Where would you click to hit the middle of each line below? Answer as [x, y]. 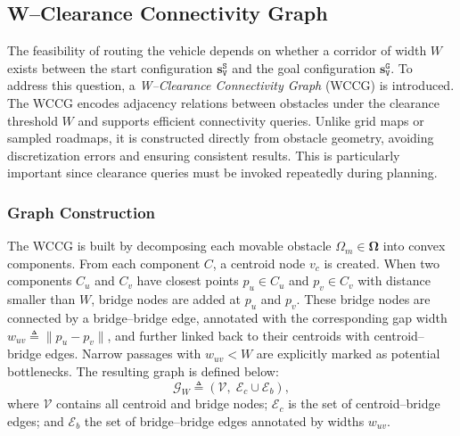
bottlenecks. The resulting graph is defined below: [143, 370]
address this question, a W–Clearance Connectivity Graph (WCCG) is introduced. [231, 85]
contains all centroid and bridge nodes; [162, 403]
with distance [394, 280]
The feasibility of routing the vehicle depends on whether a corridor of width [217, 50]
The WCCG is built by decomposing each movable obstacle [169, 246]
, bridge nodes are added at [166, 299]
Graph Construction [82, 212]
